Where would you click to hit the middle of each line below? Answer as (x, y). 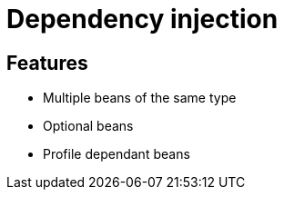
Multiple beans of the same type (140, 98)
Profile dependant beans (117, 154)
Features (47, 63)
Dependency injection (142, 19)
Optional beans (88, 126)
